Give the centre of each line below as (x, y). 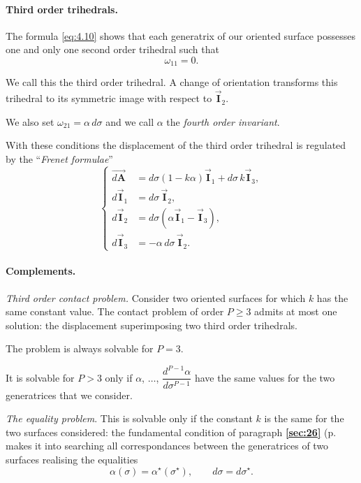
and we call (130, 121)
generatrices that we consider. (69, 395)
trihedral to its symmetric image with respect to (109, 98)
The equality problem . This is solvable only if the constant (129, 418)
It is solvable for (40, 377)
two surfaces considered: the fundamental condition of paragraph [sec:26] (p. (171, 432)
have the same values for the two (265, 377)
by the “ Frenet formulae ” (59, 159)
